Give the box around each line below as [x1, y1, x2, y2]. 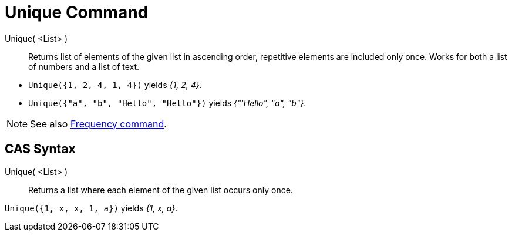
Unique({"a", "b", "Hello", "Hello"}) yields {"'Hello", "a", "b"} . [28, 97, 306, 108]
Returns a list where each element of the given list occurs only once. [28, 184, 293, 195]
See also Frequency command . [30, 117, 167, 130]
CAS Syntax [5, 141, 76, 157]
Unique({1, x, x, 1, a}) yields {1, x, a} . [5, 203, 178, 213]
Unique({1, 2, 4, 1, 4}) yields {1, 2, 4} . [28, 79, 202, 90]
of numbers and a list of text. [28, 61, 140, 72]
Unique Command [5, 2, 149, 22]
